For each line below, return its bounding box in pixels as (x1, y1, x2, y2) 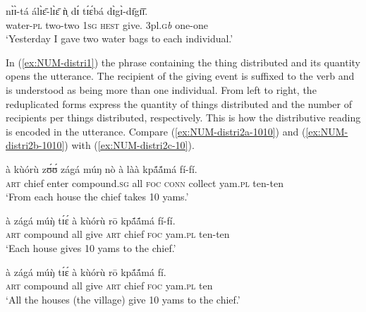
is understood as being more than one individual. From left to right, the (6, 82, 317, 97)
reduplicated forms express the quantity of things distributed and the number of (6, 96, 353, 111)
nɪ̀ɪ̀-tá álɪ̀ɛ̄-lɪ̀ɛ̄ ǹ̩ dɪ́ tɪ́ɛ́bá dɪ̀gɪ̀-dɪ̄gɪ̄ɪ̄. (6, 4, 148, 18)
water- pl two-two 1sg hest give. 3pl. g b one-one (6, 17, 208, 32)
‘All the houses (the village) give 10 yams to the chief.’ (6, 292, 240, 306)
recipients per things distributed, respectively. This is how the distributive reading (6, 110, 361, 125)
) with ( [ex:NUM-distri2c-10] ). (64, 138, 195, 152)
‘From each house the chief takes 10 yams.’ (6, 189, 189, 204)
